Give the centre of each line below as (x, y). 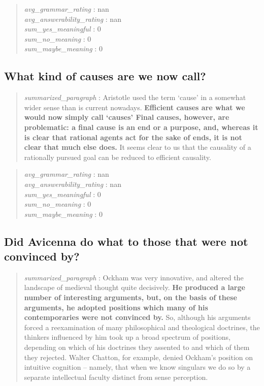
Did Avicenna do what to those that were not (126, 241)
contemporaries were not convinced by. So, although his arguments (137, 317)
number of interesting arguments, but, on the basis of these (130, 297)
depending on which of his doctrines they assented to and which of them (137, 347)
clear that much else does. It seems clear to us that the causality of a (138, 147)
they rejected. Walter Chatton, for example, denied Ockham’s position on (139, 357)
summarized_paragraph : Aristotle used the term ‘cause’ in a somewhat (135, 97)
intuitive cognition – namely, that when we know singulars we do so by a (137, 367)
